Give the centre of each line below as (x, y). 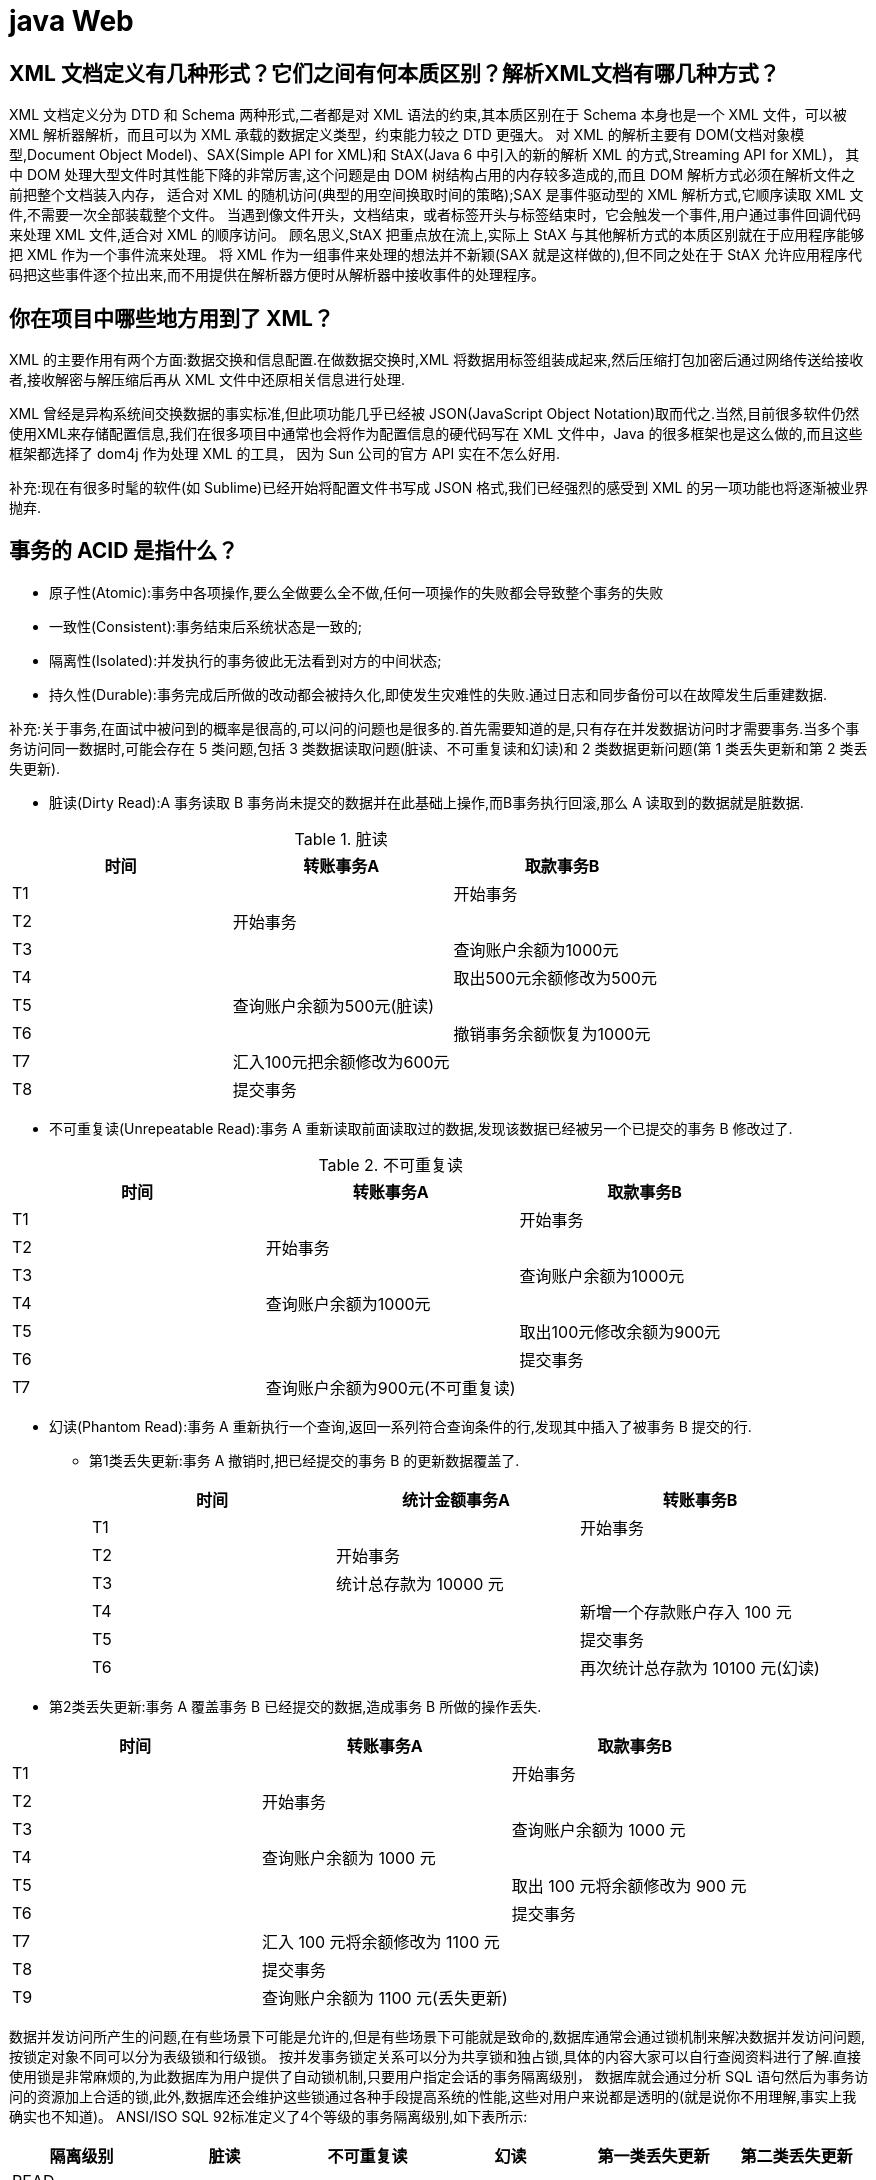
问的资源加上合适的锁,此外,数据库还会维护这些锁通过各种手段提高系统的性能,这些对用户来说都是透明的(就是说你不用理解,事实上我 (433, 2096)
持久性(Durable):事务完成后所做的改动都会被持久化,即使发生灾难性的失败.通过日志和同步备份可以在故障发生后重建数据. (438, 694)
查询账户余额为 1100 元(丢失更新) (384, 1997)
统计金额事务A (455, 1499)
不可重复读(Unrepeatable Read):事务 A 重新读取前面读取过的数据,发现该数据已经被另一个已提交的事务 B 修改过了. (421, 1128)
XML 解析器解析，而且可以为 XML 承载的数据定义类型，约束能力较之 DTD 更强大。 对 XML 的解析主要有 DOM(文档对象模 (407, 135)
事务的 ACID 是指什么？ (124, 551)
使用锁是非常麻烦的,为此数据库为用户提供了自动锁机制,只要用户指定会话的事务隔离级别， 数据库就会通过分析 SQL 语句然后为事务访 (439, 2076)
